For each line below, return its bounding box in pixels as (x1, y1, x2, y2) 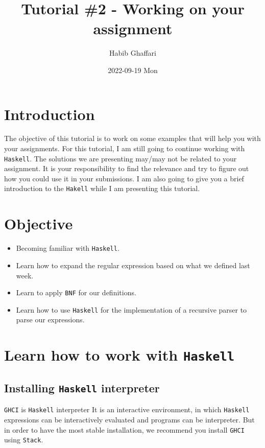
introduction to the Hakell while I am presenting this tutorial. (4, 183, 200, 194)
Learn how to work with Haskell (4, 344, 235, 365)
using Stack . (4, 434, 43, 445)
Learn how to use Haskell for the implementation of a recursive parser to (16, 304, 247, 315)
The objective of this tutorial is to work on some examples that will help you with (4, 133, 261, 144)
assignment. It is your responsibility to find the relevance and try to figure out (4, 163, 249, 174)
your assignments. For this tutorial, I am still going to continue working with (4, 143, 245, 154)
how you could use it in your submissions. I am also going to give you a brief (4, 173, 244, 183)
